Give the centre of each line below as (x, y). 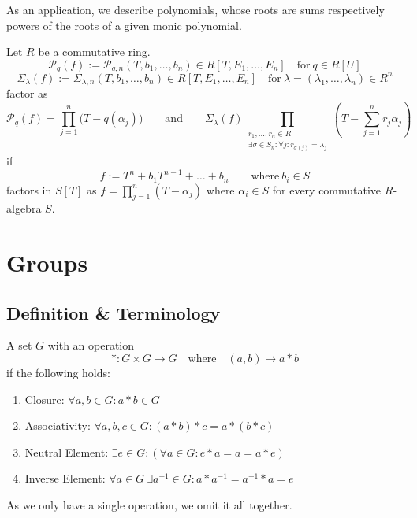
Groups (47, 263)
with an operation (91, 345)
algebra (24, 208)
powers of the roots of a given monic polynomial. (124, 25)
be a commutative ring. (94, 52)
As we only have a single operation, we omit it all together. (149, 505)
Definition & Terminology (114, 312)
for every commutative (327, 189)
